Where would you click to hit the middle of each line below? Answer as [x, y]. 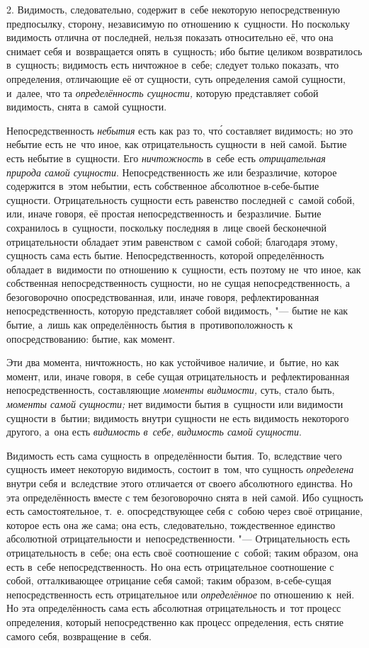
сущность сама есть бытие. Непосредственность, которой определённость [165, 255]
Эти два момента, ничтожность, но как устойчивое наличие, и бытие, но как [173, 362]
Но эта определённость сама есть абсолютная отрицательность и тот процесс [174, 608]
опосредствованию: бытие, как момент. [91, 338]
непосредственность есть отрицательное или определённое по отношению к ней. [181, 594]
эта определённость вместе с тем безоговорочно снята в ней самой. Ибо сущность [185, 497]
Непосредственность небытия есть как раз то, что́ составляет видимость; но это [180, 130]
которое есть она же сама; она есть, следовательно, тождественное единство [171, 524]
